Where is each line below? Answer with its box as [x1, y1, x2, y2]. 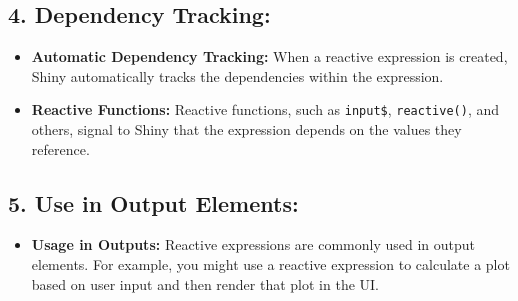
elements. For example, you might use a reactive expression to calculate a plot [31, 254, 510, 275]
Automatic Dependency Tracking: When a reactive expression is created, [31, 46, 508, 67]
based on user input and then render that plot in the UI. [31, 273, 379, 294]
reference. [31, 138, 90, 159]
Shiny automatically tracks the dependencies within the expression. [31, 65, 444, 86]
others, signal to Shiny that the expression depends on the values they [31, 119, 462, 140]
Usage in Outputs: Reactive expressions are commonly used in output [31, 234, 475, 255]
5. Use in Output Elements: [8, 187, 299, 218]
